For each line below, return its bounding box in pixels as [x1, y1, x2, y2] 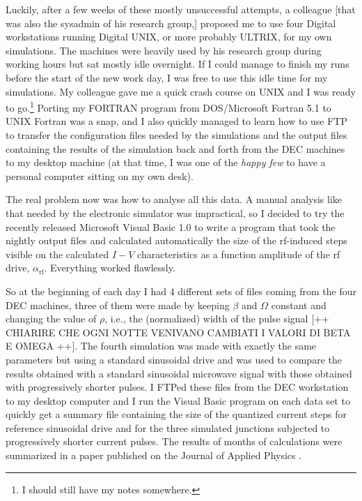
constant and [271, 297, 326, 312]
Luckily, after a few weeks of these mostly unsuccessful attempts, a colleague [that [6, 2, 356, 16]
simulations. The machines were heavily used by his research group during [6, 43, 322, 57]
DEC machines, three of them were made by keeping [6, 297, 230, 312]
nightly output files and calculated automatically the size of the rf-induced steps [6, 233, 347, 248]
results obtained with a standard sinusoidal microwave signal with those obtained [6, 366, 352, 380]
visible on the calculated [6, 246, 109, 261]
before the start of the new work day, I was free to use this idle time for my [6, 70, 328, 84]
